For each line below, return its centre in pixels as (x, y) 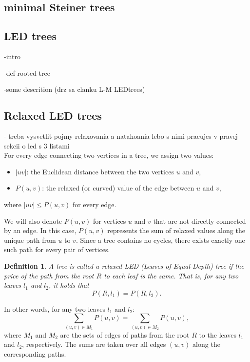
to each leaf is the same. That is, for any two (171, 275)
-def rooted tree (27, 73)
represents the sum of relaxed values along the (176, 230)
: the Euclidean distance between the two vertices (100, 171)
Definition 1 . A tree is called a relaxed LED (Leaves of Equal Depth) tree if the (124, 266)
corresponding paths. (35, 353)
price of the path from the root (49, 275)
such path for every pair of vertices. (57, 249)
